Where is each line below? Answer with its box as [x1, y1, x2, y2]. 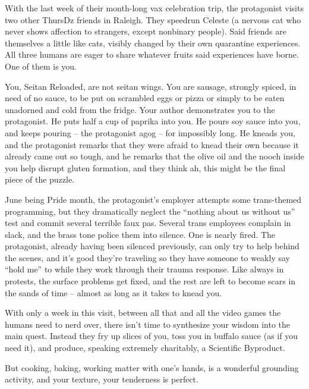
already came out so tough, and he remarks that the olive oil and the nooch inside [5, 150, 304, 162]
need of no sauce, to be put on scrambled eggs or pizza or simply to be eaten [5, 92, 285, 104]
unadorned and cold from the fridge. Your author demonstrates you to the [5, 103, 275, 115]
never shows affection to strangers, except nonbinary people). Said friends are [5, 25, 286, 37]
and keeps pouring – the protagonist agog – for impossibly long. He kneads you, [5, 126, 295, 139]
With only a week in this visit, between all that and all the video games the [5, 306, 281, 319]
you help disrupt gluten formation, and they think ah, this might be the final [5, 161, 286, 174]
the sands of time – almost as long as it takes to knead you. [5, 286, 222, 299]
